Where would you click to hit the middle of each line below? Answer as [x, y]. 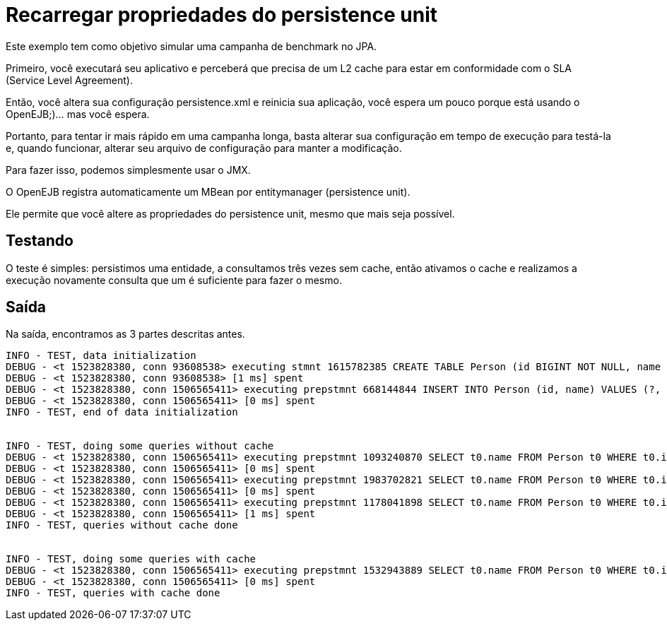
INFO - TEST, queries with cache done [113, 593]
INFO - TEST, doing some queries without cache [140, 446]
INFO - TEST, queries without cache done [122, 525]
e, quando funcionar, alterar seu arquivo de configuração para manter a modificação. [204, 148]
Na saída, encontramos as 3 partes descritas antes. [125, 334]
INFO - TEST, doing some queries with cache [131, 559]
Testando [40, 241]
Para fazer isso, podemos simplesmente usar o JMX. [128, 170]
